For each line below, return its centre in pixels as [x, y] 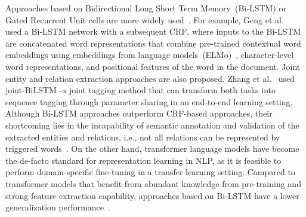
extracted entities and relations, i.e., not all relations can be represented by [143, 137]
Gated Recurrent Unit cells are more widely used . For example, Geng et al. [145, 19]
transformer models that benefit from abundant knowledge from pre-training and [153, 183]
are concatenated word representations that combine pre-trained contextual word [153, 43]
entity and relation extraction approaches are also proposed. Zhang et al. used [150, 78]
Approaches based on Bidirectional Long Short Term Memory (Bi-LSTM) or [146, 8]
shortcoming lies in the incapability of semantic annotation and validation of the [152, 125]
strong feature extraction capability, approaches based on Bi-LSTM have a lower [152, 195]
